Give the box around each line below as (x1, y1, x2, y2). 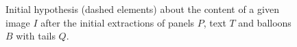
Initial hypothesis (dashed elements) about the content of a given (5, 2, 279, 16)
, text (203, 15, 226, 29)
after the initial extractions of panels (40, 15, 195, 29)
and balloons (238, 15, 292, 29)
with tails (16, 29, 56, 43)
